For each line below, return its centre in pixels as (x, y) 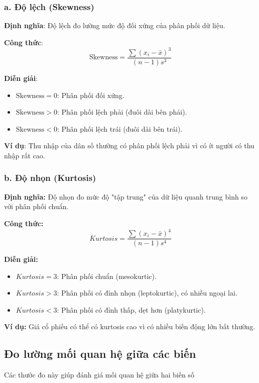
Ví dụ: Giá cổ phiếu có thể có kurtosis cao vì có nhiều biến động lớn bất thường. (130, 326)
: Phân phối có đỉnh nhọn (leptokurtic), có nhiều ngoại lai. (147, 293)
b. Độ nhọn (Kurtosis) (50, 178)
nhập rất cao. (25, 155)
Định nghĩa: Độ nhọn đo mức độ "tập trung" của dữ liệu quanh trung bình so (126, 196)
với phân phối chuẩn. (36, 206)
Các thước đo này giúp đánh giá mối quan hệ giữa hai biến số (99, 375)
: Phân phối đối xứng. (91, 95)
